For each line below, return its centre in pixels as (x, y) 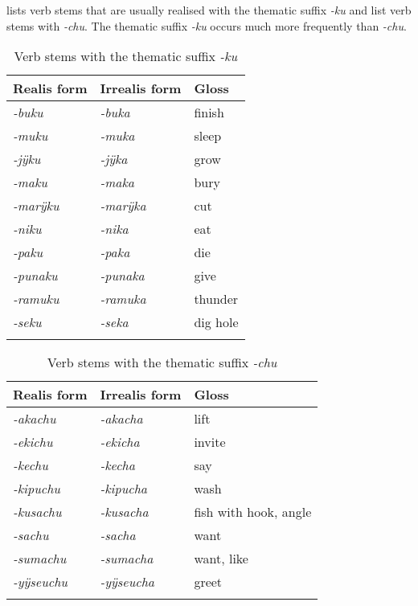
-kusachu (37, 512)
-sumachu (40, 559)
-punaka (122, 276)
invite (210, 442)
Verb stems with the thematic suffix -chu (162, 362)
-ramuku (36, 299)
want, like (221, 559)
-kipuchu (37, 489)
